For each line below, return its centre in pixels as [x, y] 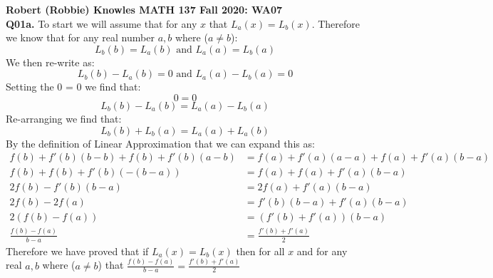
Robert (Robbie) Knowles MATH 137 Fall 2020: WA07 [144, 9]
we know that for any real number [80, 37]
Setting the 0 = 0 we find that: [73, 87]
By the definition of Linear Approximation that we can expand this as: [160, 143]
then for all [260, 251]
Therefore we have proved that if [77, 251]
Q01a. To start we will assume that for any [102, 23]
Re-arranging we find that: [64, 118]
